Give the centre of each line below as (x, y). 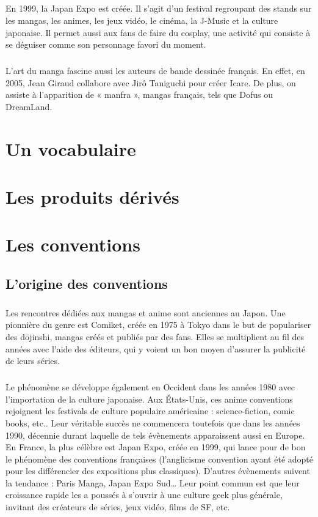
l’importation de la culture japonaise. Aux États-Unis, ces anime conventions (149, 399)
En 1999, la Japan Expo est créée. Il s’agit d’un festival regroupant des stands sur (159, 8)
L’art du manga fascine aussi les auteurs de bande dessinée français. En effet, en (155, 71)
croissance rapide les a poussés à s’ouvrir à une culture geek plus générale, (144, 495)
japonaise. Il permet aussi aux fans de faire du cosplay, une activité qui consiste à (158, 32)
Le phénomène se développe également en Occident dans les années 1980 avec (150, 387)
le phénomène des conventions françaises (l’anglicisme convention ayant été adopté (159, 459)
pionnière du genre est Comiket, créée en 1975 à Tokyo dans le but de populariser (158, 325)
